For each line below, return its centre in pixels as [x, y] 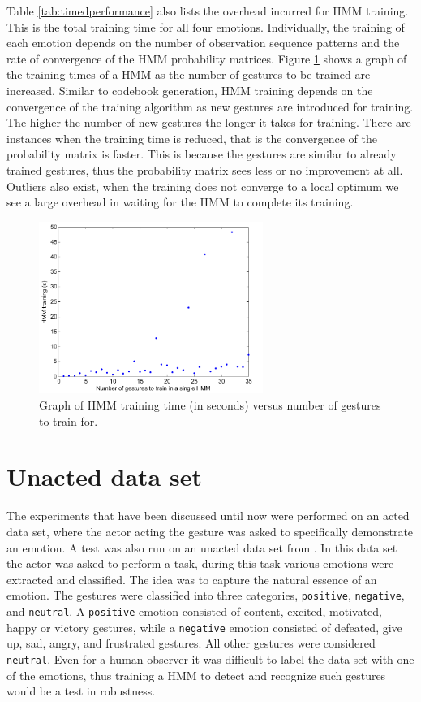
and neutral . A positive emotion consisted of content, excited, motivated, [194, 611]
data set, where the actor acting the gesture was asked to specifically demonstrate [210, 531]
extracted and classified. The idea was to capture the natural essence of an [192, 579]
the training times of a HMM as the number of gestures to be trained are [189, 74]
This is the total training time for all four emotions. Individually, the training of [206, 26]
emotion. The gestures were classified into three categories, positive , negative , [206, 595]
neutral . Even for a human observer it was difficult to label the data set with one [210, 659]
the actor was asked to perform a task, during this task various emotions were [200, 563]
